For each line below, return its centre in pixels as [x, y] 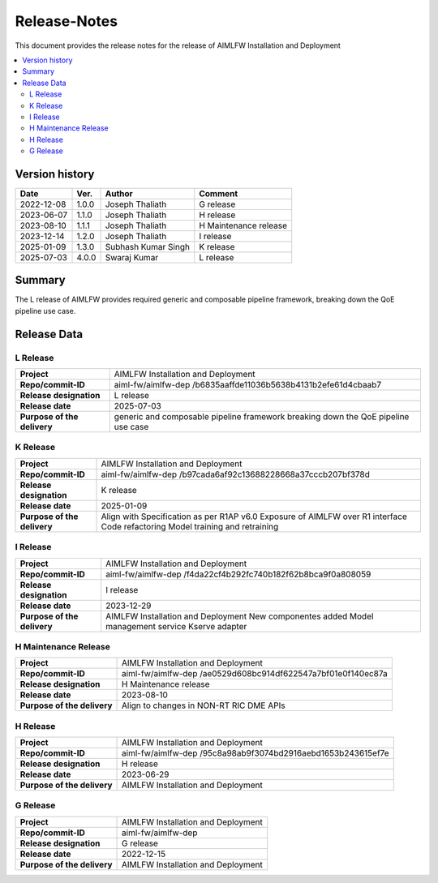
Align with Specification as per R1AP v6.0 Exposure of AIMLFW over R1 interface [254, 517]
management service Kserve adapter [176, 626]
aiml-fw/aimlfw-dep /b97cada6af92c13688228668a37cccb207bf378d [236, 474]
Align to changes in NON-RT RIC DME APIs [204, 705]
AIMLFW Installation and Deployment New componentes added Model [240, 616]
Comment [219, 193]
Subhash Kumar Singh [148, 246]
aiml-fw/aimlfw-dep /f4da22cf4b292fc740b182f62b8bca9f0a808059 [238, 574]
